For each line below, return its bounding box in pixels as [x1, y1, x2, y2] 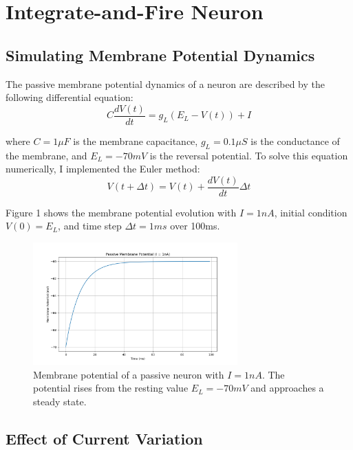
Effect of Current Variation [6, 427, 203, 449]
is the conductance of [250, 133, 340, 148]
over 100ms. [170, 218, 220, 233]
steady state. [33, 394, 87, 408]
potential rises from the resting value [33, 381, 189, 395]
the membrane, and [6, 148, 87, 162]
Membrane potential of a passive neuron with [33, 367, 224, 381]
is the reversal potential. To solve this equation [149, 148, 348, 162]
